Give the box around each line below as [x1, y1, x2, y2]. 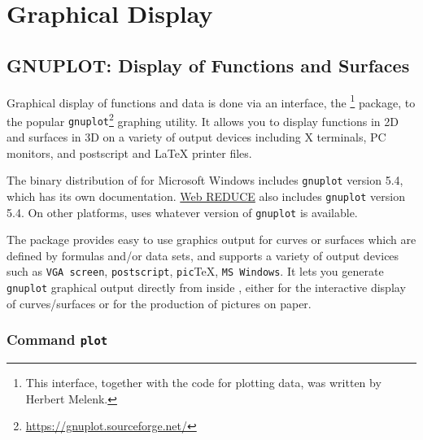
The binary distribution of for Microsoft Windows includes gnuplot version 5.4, [7, 172, 403, 189]
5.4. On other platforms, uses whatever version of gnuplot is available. [7, 203, 358, 220]
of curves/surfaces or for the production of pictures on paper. [7, 294, 312, 311]
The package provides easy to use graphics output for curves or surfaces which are [7, 231, 416, 248]
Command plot [7, 329, 108, 350]
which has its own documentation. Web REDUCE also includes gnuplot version [7, 187, 406, 204]
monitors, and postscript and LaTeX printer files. [7, 144, 252, 161]
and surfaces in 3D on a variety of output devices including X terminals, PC [7, 129, 386, 146]
